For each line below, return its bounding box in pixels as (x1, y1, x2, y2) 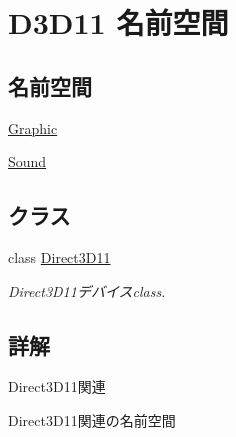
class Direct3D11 (8, 246, 111, 267)
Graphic (8, 117, 58, 138)
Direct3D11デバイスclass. (8, 280, 166, 301)
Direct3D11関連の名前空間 (8, 409, 176, 430)
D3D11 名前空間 (8, 2, 229, 43)
